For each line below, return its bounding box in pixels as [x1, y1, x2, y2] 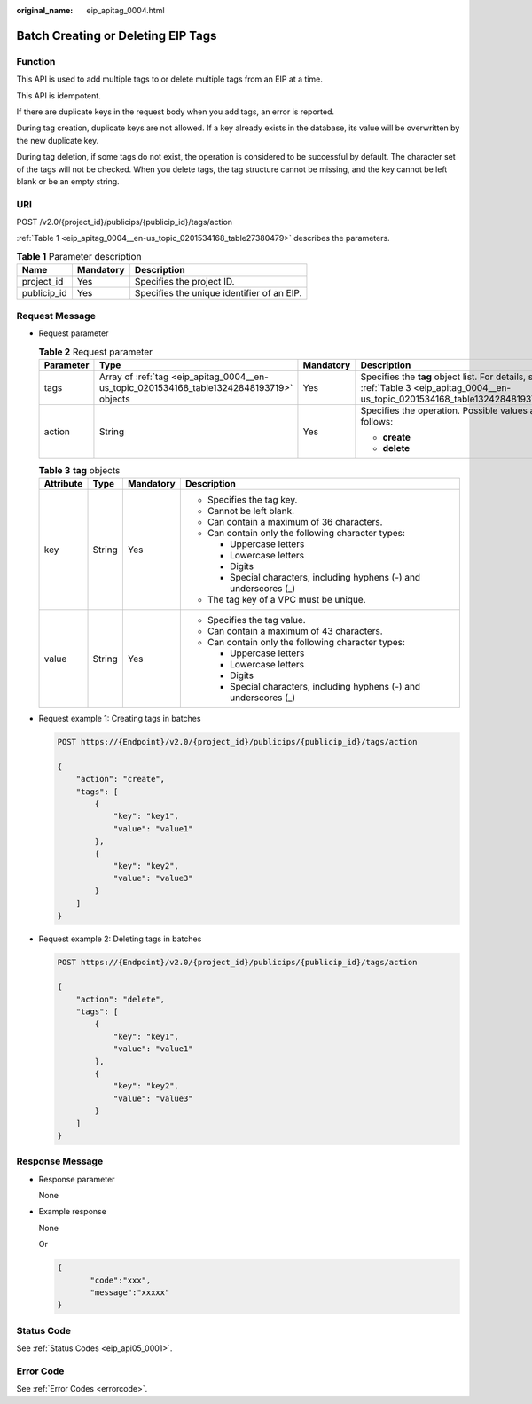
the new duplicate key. [16, 135, 99, 145]
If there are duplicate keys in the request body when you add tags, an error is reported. [16, 106, 334, 117]
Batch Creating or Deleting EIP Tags [16, 27, 217, 43]
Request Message [16, 309, 97, 322]
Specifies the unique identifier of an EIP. [134, 287, 302, 300]
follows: [360, 415, 394, 427]
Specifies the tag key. [207, 494, 298, 506]
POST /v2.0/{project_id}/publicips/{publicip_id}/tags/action [16, 217, 233, 228]
